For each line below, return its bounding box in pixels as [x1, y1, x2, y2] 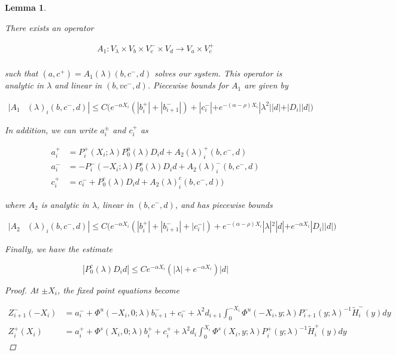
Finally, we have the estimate [5, 243, 112, 255]
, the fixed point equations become [57, 283, 179, 296]
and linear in [54, 79, 102, 91]
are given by [244, 79, 288, 91]
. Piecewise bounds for [147, 79, 229, 91]
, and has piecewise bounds [175, 198, 273, 210]
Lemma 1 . [5, 1, 47, 13]
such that [5, 67, 38, 79]
